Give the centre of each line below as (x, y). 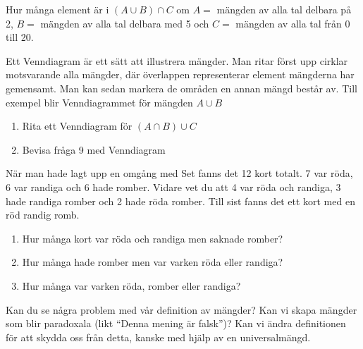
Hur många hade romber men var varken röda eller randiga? (153, 262)
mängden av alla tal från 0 (293, 23)
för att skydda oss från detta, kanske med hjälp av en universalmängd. (158, 337)
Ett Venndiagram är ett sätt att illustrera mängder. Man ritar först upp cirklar (177, 60)
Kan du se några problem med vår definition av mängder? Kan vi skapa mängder (181, 309)
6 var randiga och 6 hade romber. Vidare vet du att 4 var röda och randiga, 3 (173, 186)
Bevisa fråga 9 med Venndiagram (94, 149)
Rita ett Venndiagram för (77, 126)
